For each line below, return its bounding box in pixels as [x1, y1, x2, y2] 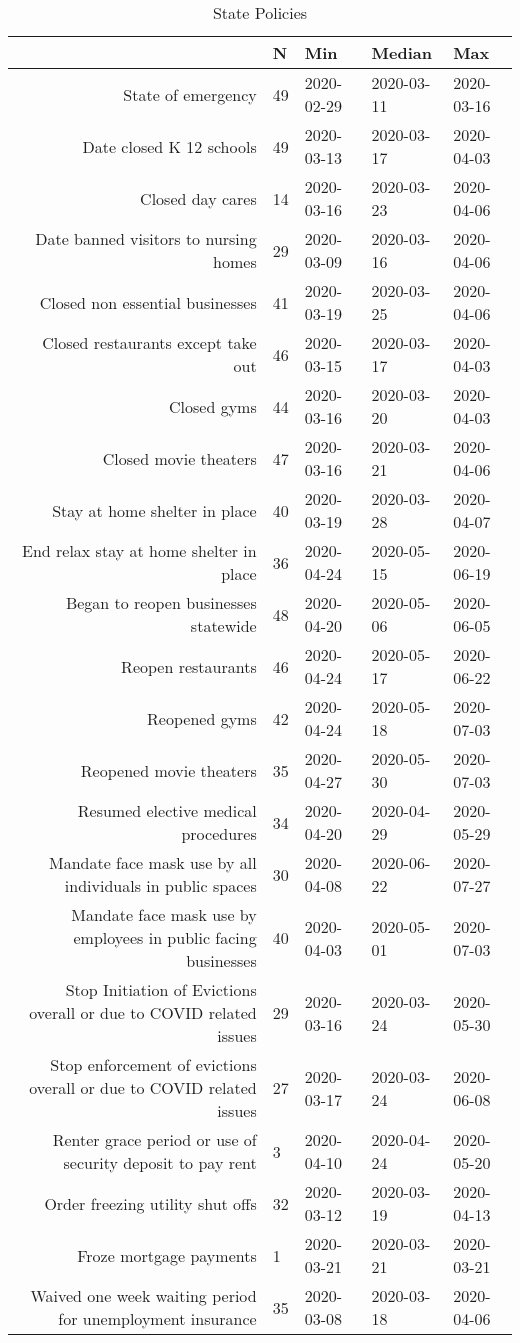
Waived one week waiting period [30, 1284, 257, 1307]
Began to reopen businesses [65, 591, 257, 614]
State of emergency [123, 82, 257, 106]
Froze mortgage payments [77, 1243, 257, 1267]
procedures [181, 822, 257, 845]
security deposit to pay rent [63, 1151, 257, 1174]
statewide [190, 614, 257, 637]
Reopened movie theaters [80, 758, 257, 782]
